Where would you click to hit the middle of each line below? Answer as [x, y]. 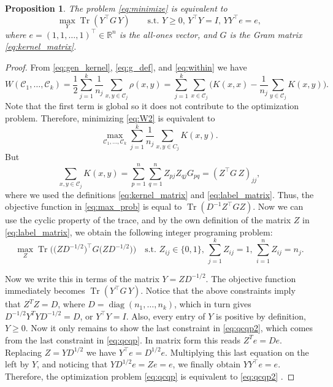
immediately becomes [45, 290]
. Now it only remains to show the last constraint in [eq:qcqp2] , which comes [169, 328]
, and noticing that [72, 364]
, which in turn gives [213, 304]
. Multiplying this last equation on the [237, 352]
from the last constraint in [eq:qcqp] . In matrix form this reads [123, 339]
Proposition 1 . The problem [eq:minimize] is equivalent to [116, 8]
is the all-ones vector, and [168, 34]
